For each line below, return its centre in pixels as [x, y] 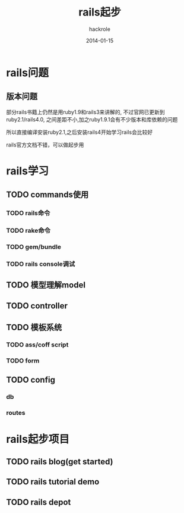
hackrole [100, 29]
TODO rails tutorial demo [53, 482]
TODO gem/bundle [34, 247]
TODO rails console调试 [41, 264]
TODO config [31, 380]
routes [16, 413]
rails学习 [28, 171]
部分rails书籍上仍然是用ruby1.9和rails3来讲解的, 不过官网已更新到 [85, 112]
